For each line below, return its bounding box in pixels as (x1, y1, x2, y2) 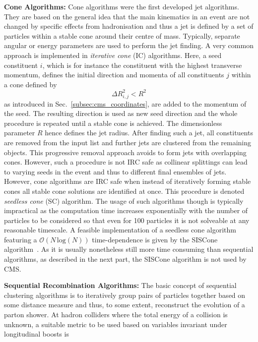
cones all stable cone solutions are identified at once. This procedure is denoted (4, 185, 245, 196)
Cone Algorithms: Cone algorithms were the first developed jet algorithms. (4, 1, 239, 11)
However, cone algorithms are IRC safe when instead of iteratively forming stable (4, 176, 251, 186)
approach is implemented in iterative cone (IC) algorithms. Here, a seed (4, 50, 222, 60)
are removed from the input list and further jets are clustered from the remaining (4, 137, 251, 147)
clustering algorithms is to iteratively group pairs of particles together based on (4, 289, 246, 300)
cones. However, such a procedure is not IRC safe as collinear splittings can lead (4, 157, 248, 167)
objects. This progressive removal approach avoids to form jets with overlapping (4, 147, 247, 157)
